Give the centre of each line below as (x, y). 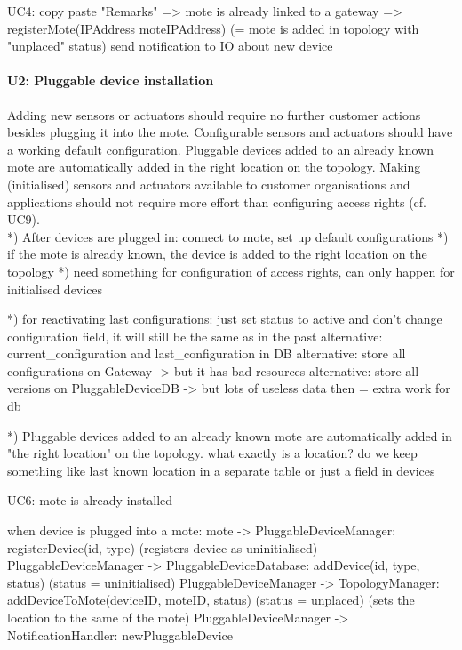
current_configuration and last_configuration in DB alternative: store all (207, 353)
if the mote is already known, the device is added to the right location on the (217, 254)
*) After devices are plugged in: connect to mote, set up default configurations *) (228, 236)
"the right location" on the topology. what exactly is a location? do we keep (212, 453)
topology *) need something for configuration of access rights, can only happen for (231, 271)
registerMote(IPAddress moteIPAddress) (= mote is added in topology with (213, 28)
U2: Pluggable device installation (111, 80)
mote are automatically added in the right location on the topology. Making (214, 167)
